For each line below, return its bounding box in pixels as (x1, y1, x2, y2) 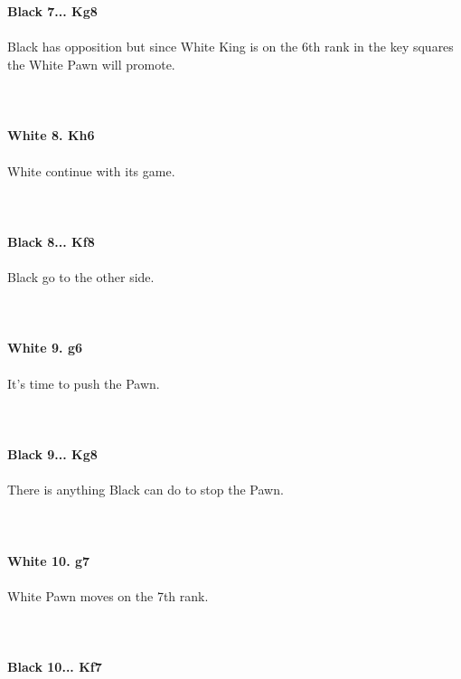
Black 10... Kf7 (7, 657, 102, 676)
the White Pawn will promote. (7, 54, 175, 73)
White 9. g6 (7, 338, 83, 357)
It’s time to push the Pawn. (7, 373, 160, 392)
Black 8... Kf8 (7, 231, 95, 250)
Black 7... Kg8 (7, 2, 98, 21)
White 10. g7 (7, 551, 90, 570)
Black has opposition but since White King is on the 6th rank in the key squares (7, 37, 454, 56)
